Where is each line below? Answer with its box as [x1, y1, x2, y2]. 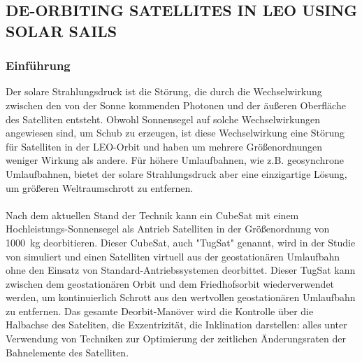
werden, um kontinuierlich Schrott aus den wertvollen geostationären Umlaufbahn [6, 290, 356, 305]
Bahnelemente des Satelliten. [6, 344, 129, 359]
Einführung [6, 57, 71, 74]
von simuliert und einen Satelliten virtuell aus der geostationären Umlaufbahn [6, 249, 340, 263]
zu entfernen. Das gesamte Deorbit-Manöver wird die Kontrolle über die [6, 303, 314, 318]
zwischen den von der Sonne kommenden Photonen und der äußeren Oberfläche [6, 97, 346, 112]
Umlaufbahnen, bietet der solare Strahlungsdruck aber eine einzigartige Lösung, [6, 166, 347, 181]
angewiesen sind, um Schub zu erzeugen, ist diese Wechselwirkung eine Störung [6, 125, 345, 140]
